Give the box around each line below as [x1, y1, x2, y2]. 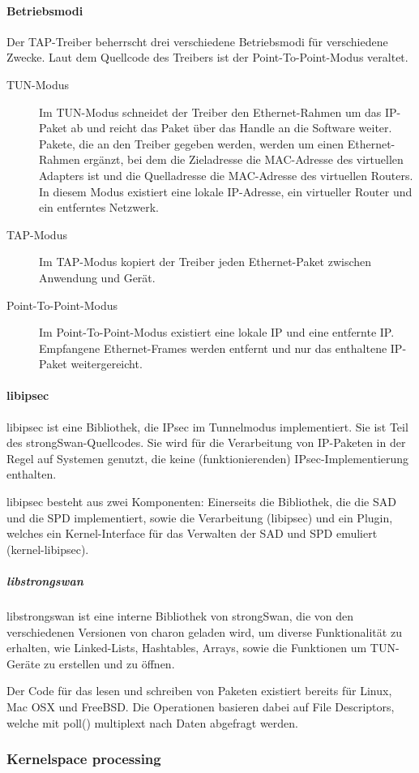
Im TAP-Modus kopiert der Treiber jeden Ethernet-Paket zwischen [39, 253, 372, 270]
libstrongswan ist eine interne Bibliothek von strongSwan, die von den [6, 608, 354, 624]
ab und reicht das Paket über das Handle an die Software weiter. [71, 119, 392, 136]
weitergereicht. [71, 355, 143, 372]
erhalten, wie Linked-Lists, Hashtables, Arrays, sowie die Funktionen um [6, 639, 367, 656]
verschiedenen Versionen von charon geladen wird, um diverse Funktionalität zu [6, 623, 402, 640]
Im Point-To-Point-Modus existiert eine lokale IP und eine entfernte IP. [39, 324, 395, 341]
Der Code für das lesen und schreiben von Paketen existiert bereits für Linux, [6, 682, 392, 699]
